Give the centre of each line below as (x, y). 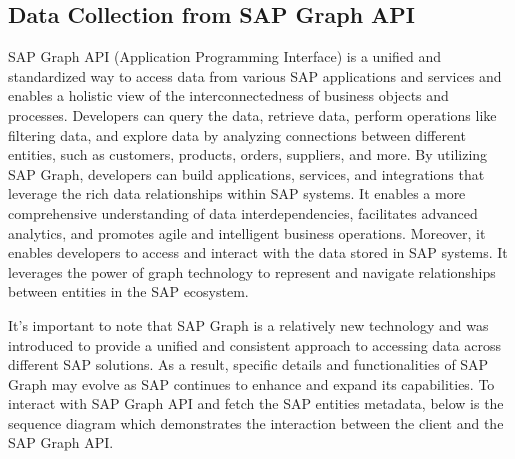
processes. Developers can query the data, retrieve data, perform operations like (252, 114)
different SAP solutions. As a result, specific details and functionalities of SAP (248, 364)
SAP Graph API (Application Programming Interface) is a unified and (225, 56)
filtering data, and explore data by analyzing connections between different (237, 134)
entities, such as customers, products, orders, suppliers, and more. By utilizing (248, 154)
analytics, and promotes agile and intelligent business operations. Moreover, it (247, 232)
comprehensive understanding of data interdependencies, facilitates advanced (243, 212)
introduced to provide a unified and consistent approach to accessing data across (254, 344)
